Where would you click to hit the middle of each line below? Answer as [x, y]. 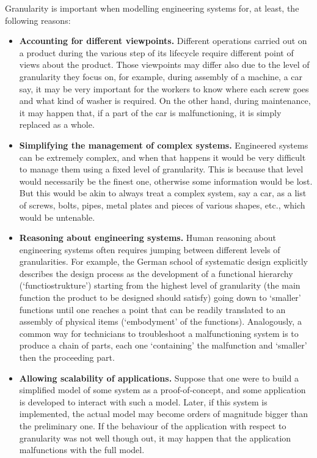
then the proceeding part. [67, 357]
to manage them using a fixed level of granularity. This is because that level [161, 169]
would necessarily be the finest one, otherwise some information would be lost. [166, 181]
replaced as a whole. [57, 124]
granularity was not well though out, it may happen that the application [155, 438]
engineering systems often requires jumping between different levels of [150, 249]
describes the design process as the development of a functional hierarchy [156, 273]
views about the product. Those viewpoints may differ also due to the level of [164, 65]
